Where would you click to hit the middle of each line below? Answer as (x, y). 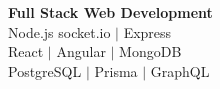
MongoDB (150, 51)
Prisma (116, 70)
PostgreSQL (45, 70)
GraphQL (180, 70)
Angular (81, 51)
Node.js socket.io (59, 31)
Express (147, 31)
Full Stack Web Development (110, 12)
